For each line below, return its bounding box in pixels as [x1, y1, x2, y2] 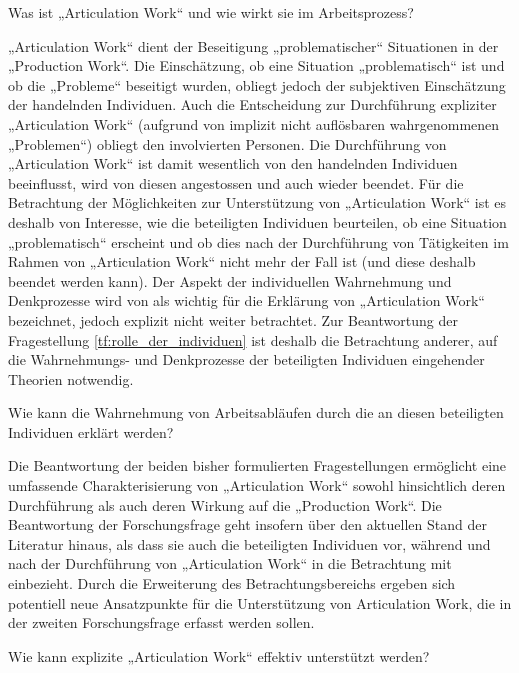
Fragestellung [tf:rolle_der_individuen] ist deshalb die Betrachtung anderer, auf [8, 329, 498, 350]
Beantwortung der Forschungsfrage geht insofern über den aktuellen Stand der [8, 514, 487, 535]
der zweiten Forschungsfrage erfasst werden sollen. [8, 612, 315, 633]
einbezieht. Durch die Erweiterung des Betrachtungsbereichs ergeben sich [8, 573, 456, 594]
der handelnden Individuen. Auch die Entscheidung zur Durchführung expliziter [8, 94, 497, 115]
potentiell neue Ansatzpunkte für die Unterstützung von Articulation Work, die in [8, 592, 512, 613]
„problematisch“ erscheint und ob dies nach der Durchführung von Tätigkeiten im [8, 231, 509, 252]
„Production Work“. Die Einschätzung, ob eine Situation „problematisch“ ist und [8, 55, 505, 76]
